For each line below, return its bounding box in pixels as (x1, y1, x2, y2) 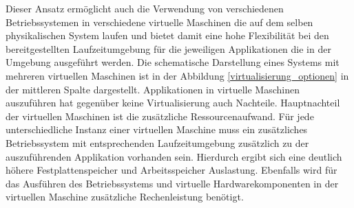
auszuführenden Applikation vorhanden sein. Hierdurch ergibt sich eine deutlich (6, 149, 342, 163)
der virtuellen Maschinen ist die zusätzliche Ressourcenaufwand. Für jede (6, 108, 314, 123)
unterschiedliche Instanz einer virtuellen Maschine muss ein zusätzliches (6, 122, 308, 137)
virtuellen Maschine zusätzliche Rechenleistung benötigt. (6, 189, 244, 204)
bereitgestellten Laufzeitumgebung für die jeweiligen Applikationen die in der (6, 41, 331, 56)
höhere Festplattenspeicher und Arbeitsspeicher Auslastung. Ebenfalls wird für (6, 163, 337, 177)
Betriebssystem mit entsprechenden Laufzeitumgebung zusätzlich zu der (6, 135, 309, 150)
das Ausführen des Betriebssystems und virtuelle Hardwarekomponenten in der (6, 176, 339, 190)
